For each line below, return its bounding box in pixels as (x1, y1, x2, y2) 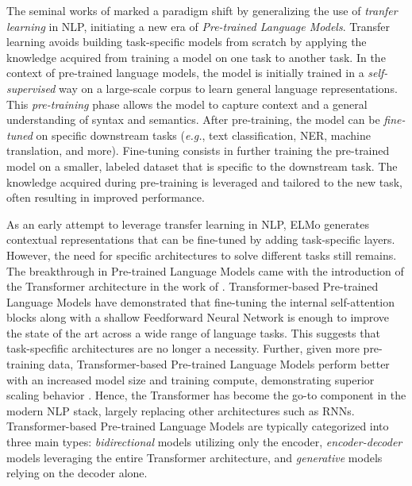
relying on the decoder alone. (6, 465, 148, 481)
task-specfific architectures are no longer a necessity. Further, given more (6, 340, 360, 357)
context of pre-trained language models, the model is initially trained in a (6, 64, 364, 81)
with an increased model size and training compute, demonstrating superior (6, 371, 375, 388)
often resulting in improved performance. (6, 189, 205, 206)
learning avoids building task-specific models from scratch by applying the (6, 33, 367, 50)
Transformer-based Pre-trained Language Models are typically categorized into (6, 418, 389, 434)
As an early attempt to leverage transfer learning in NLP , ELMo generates (6, 215, 370, 232)
